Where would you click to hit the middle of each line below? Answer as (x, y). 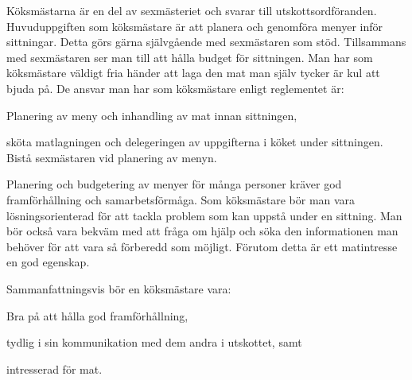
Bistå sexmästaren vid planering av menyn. (112, 157)
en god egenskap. (48, 262)
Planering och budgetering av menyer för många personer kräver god (174, 184)
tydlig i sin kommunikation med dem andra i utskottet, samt (154, 342)
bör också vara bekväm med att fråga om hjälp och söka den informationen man (202, 231)
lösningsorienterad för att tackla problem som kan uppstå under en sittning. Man (204, 215)
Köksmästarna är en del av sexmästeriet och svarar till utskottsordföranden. (192, 10)
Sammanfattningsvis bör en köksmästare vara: (119, 288)
